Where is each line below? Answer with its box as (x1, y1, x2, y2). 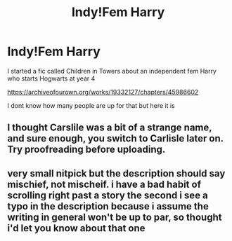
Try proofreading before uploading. (7, 144, 166, 156)
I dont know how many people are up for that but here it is (7, 101, 175, 109)
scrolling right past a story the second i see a (7, 189, 209, 201)
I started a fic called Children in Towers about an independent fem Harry (7, 67, 217, 75)
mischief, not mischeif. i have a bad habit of (7, 178, 202, 190)
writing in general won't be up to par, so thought (7, 211, 222, 223)
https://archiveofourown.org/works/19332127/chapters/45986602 (7, 88, 199, 96)
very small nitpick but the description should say (7, 167, 226, 179)
